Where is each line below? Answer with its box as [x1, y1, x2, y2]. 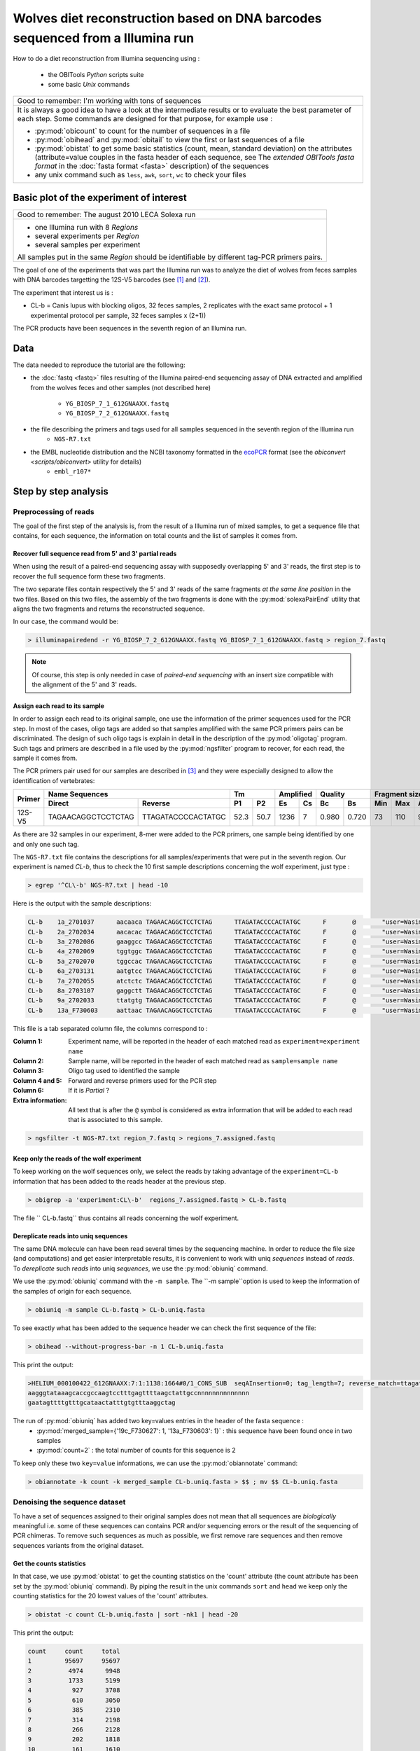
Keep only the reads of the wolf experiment [13, 1154, 141, 1163]
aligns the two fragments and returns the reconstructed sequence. [13, 604, 205, 613]
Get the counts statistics [13, 1559, 87, 1567]
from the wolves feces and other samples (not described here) [30, 383, 211, 392]
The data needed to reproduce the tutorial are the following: [13, 361, 185, 369]
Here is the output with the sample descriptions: [13, 899, 152, 908]
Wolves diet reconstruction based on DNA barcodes [13, 11, 322, 26]
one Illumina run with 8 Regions [34, 223, 139, 233]
